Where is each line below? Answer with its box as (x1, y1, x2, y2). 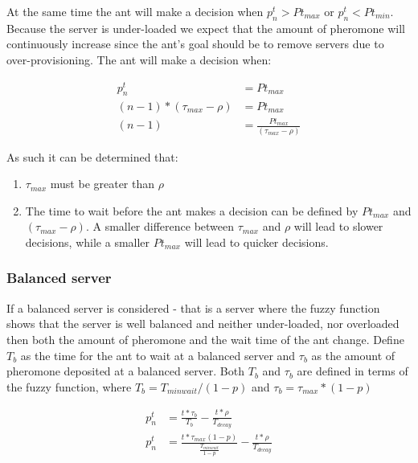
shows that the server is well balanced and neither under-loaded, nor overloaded (6, 315, 400, 332)
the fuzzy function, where (6, 378, 132, 395)
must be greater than (50, 175, 155, 192)
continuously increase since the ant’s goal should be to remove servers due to (6, 35, 384, 52)
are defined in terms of (297, 363, 408, 379)
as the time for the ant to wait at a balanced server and (20, 346, 296, 363)
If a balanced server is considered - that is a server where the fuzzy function (6, 299, 380, 316)
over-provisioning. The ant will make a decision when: (6, 51, 272, 68)
